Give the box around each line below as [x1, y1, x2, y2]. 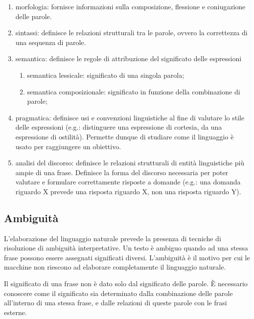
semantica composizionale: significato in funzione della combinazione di [27, 86, 240, 96]
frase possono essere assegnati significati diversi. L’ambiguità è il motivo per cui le [4, 252, 250, 262]
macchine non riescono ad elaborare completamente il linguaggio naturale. [4, 262, 226, 272]
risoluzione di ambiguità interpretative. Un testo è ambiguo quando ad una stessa [4, 243, 248, 253]
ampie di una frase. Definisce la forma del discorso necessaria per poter [15, 167, 229, 177]
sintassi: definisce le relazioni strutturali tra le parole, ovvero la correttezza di [15, 27, 248, 38]
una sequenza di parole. [15, 37, 86, 47]
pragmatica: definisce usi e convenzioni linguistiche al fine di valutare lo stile [15, 112, 245, 122]
